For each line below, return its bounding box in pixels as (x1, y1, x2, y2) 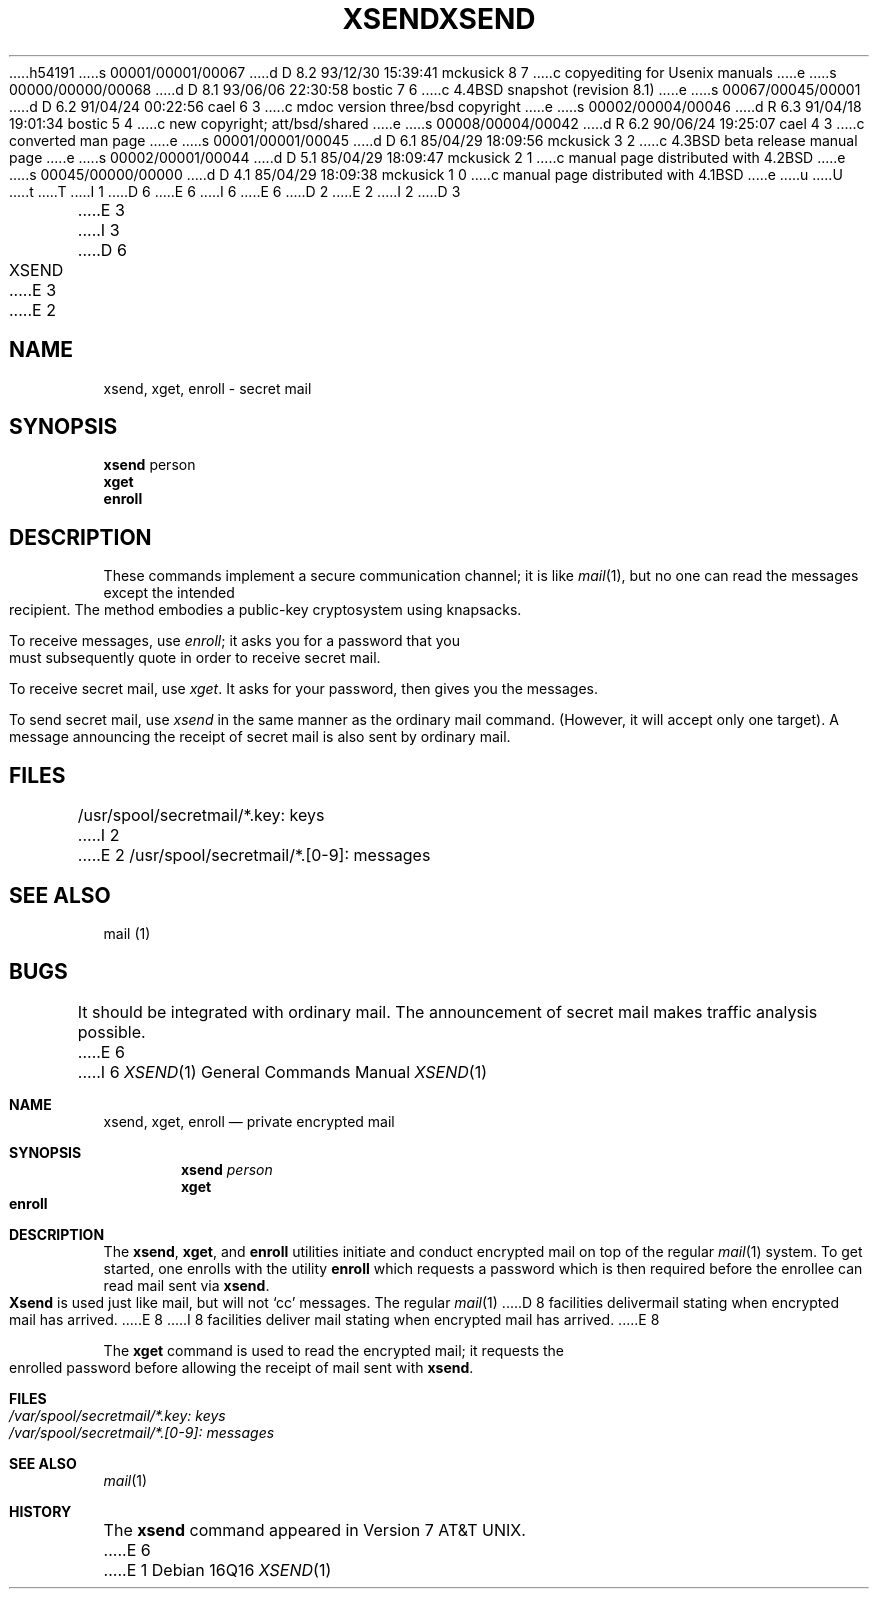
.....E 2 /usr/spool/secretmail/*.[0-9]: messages (77, 845, 431, 866)
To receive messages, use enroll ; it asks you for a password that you (9, 632, 460, 650)
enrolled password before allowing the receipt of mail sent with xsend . (9, 1358, 474, 1376)
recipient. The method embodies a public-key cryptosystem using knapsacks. (9, 601, 522, 619)
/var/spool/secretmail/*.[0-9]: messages (9, 1423, 275, 1441)
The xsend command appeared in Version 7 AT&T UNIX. (103, 1519, 526, 1540)
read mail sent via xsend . (103, 1276, 270, 1294)
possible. (77, 1021, 146, 1042)
